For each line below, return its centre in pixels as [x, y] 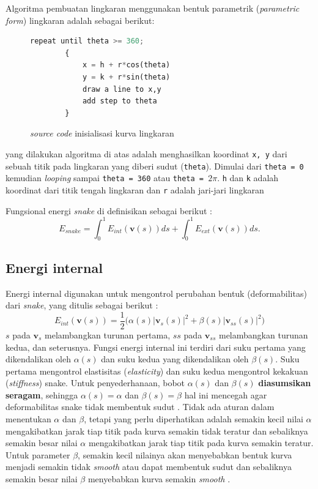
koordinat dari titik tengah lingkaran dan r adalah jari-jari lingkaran [135, 189]
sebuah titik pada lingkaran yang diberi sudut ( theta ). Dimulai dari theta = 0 [155, 166]
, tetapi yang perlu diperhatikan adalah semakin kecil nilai [194, 419]
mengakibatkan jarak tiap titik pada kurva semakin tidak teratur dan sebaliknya [157, 431]
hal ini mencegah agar [226, 394]
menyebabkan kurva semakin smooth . [159, 479]
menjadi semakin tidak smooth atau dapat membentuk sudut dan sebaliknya [149, 467]
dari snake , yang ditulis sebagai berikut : [82, 305]
